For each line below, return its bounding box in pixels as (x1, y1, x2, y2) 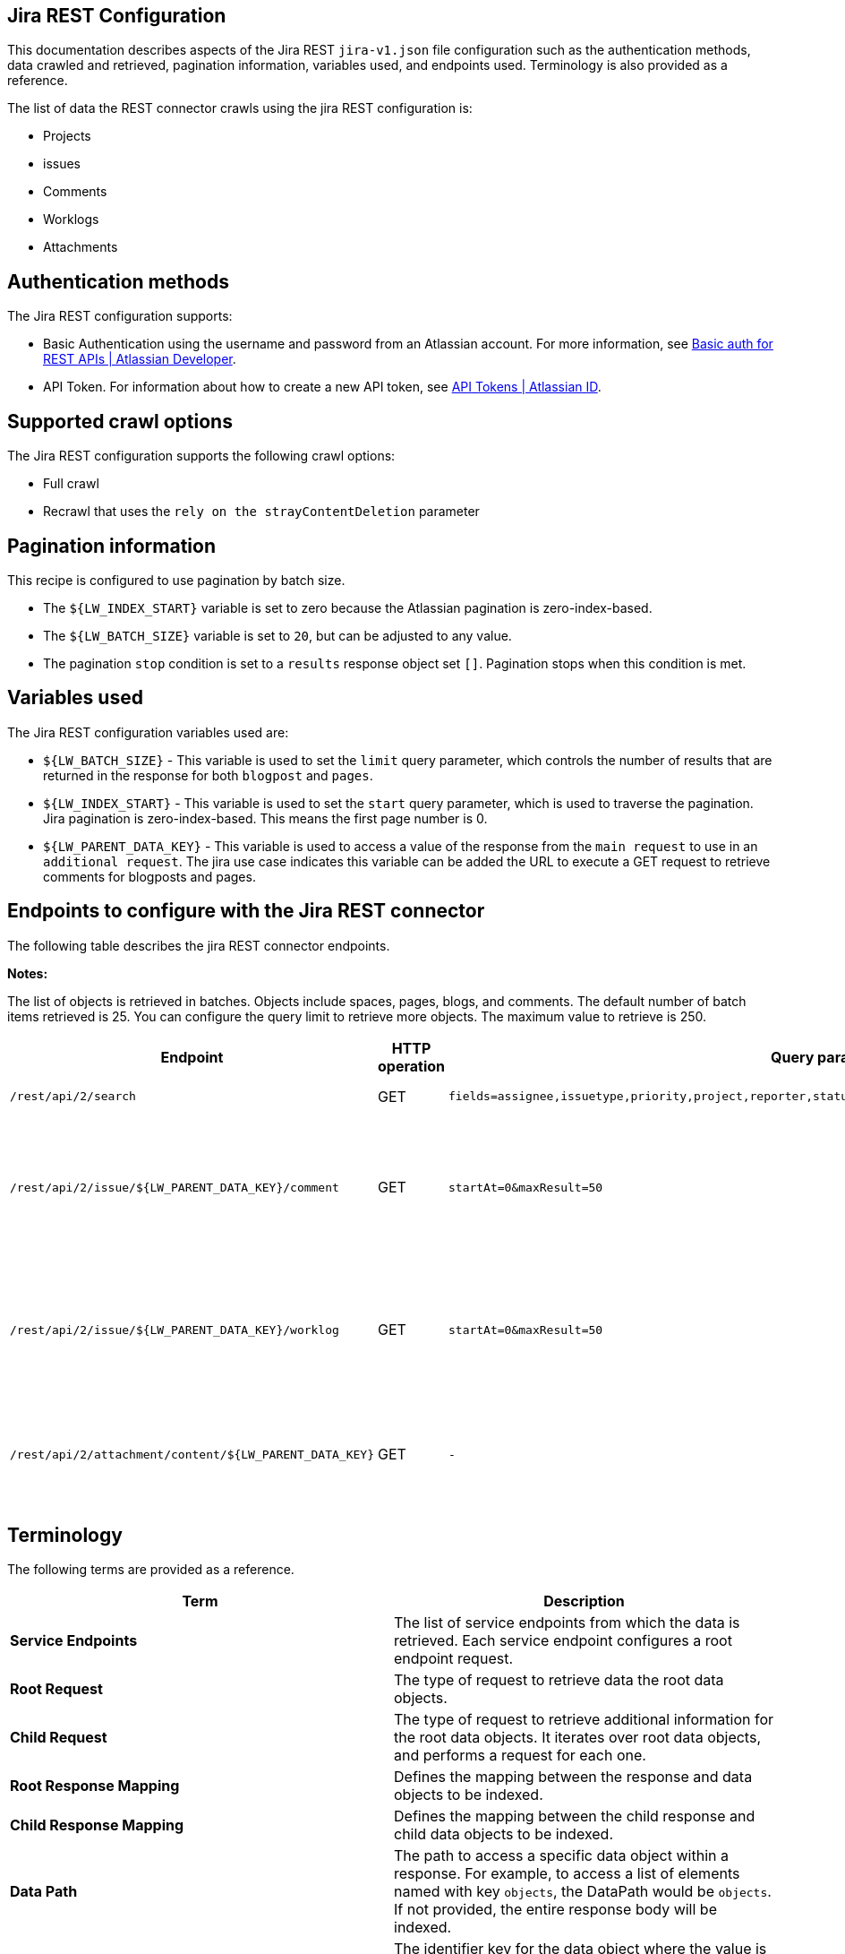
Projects (43, 128, 91, 144)
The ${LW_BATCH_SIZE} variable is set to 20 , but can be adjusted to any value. (43, 627, 512, 643)
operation (378, 1056, 445, 1075)
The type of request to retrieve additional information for (394, 1710, 774, 1729)
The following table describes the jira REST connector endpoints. (7, 937, 390, 953)
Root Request (10, 1680, 103, 1699)
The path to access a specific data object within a (394, 1846, 729, 1865)
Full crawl (43, 476, 99, 492)
